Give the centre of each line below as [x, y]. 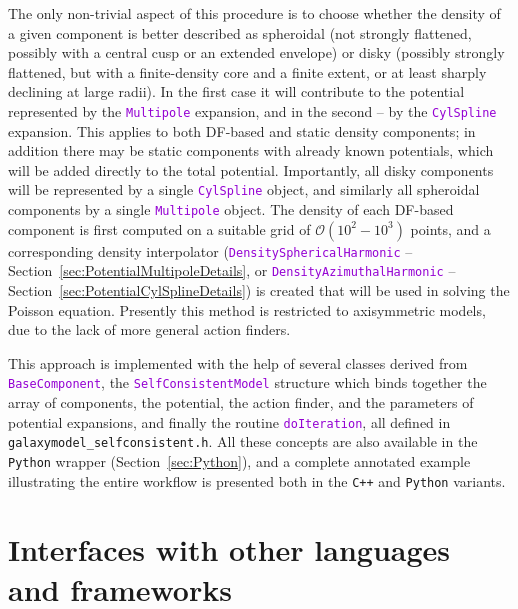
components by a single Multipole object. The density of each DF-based [231, 209]
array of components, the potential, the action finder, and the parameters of [241, 402]
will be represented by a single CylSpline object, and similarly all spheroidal [244, 189]
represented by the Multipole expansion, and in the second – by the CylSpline [252, 110]
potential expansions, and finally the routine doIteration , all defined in [229, 421]
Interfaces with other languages [229, 549]
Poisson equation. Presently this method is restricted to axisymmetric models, [247, 309]
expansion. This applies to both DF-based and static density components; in [242, 130]
